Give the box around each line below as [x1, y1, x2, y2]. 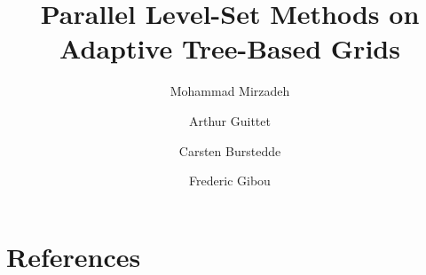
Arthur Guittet [189, 111, 271, 130]
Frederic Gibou [189, 171, 271, 190]
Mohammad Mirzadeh [170, 82, 290, 100]
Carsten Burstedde [178, 141, 281, 160]
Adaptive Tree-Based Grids [59, 30, 400, 67]
